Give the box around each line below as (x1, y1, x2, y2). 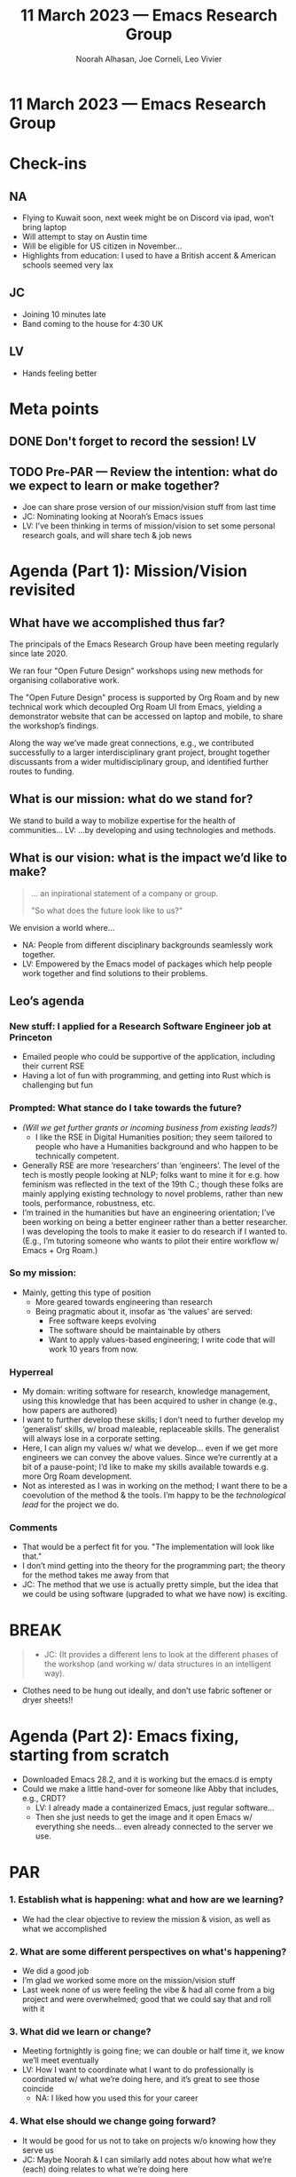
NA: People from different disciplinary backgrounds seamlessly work (21, 939, 273, 950)
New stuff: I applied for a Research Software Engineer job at (9, 1020, 272, 1032)
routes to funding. (9, 766, 75, 776)
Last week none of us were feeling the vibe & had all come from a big (21, 1984, 275, 1995)
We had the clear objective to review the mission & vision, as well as (21, 1913, 271, 1924)
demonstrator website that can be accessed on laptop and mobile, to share (9, 711, 284, 721)
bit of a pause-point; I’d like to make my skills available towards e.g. (21, 1462, 269, 1473)
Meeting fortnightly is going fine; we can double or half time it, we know (21, 2046, 285, 2056)
